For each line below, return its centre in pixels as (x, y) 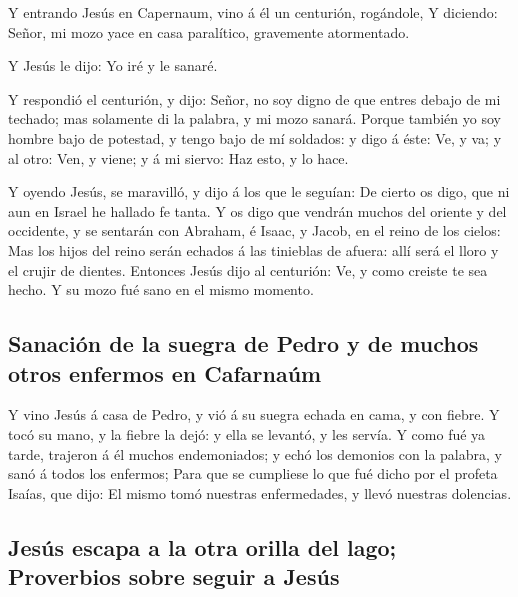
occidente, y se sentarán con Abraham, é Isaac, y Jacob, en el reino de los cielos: (254, 230)
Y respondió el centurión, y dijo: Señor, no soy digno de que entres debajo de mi (254, 98)
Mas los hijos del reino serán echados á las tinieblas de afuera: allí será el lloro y (253, 249)
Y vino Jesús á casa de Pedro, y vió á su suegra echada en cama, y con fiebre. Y (254, 414)
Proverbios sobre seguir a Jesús (174, 576)
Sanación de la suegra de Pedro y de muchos (243, 343)
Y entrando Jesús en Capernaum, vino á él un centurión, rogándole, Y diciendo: (253, 12)
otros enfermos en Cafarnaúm (165, 372)
